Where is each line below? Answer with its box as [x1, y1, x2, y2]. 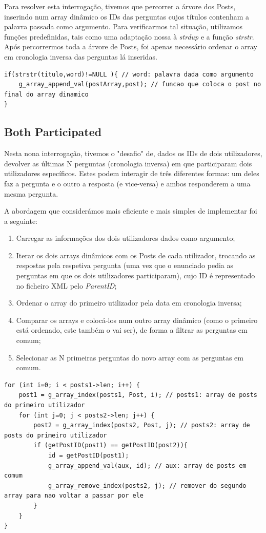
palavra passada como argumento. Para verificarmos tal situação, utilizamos [4, 21, 243, 32]
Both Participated [4, 124, 102, 140]
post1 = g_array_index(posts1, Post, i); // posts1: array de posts [18, 391, 257, 399]
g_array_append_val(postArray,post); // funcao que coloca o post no [18, 81, 261, 88]
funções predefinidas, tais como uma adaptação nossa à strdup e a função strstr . [4, 31, 254, 42]
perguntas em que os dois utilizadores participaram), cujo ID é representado [16, 270, 255, 281]
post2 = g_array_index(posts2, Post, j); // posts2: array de [33, 422, 250, 429]
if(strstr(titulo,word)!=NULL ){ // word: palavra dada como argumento [4, 70, 254, 78]
